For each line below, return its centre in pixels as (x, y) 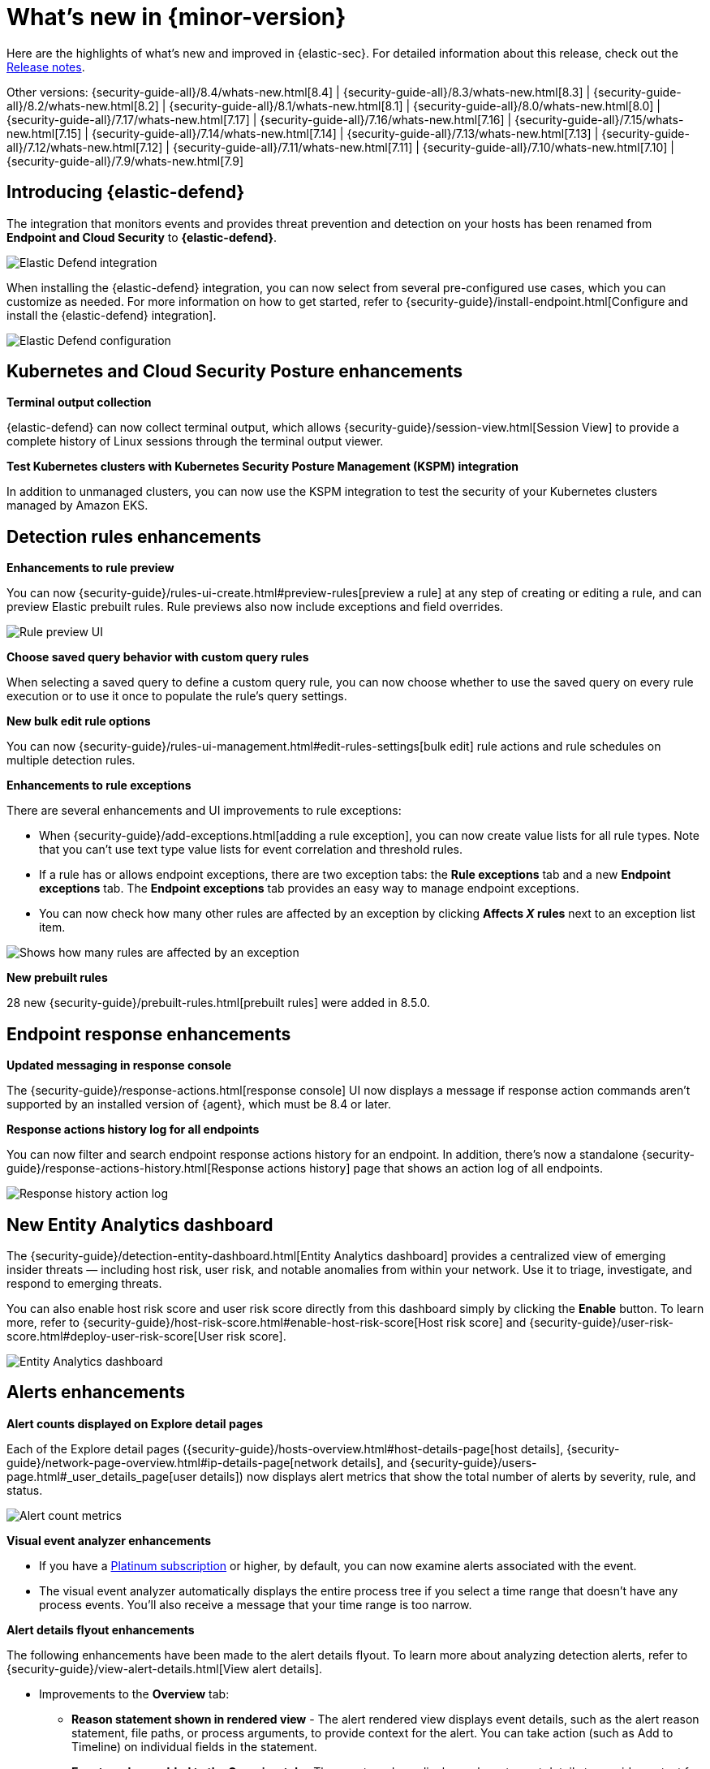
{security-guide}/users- (473, 1462)
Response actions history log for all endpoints (133, 1130)
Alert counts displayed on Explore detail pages (135, 1423)
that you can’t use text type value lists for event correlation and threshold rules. (251, 850)
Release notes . (46, 67)
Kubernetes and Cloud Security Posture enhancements (235, 372)
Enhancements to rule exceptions (99, 786)
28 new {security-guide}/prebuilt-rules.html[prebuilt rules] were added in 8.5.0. (218, 1003)
